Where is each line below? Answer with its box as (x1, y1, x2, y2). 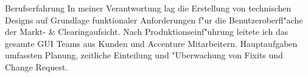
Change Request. (5, 60, 68, 73)
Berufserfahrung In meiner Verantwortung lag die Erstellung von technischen (5, 2, 292, 14)
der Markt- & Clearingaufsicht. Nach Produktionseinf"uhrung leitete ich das (5, 25, 289, 38)
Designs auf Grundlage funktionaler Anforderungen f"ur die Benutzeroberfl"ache (5, 13, 303, 26)
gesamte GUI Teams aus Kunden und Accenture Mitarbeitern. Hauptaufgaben (5, 37, 298, 49)
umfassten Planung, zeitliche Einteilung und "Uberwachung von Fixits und (5, 49, 283, 61)
